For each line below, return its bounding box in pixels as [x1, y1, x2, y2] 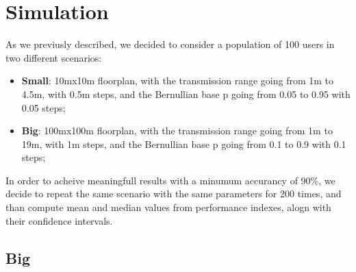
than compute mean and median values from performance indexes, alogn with [5, 200, 331, 214]
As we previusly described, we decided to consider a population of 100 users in [5, 37, 335, 51]
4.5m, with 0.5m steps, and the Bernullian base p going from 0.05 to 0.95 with [21, 86, 351, 101]
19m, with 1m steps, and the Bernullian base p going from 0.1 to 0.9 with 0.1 [21, 136, 346, 151]
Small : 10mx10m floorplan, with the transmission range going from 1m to [21, 73, 334, 88]
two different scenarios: [5, 50, 102, 64]
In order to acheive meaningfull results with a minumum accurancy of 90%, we [5, 173, 335, 187]
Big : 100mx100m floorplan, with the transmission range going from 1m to [21, 123, 333, 138]
